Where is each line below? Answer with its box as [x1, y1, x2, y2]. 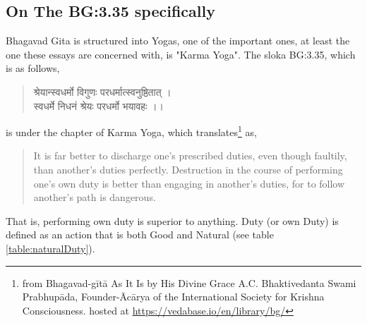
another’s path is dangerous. [33, 190, 156, 205]
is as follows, [6, 61, 60, 75]
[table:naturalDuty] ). [6, 240, 95, 255]
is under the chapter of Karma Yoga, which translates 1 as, [6, 123, 257, 139]
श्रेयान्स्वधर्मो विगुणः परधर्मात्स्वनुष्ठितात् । [33, 84, 172, 99]
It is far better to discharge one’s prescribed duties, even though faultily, [33, 148, 347, 163]
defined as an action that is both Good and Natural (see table [6, 227, 274, 242]
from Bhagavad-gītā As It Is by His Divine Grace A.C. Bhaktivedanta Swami [22, 275, 356, 290]
